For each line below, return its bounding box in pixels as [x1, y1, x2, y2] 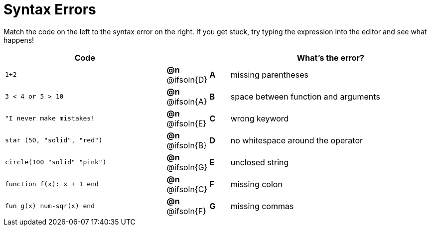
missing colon [230, 179, 283, 189]
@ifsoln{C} [166, 184, 208, 194]
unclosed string [230, 157, 289, 167]
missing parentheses [230, 69, 308, 80]
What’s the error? [296, 52, 365, 63]
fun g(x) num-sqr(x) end [5, 202, 95, 210]
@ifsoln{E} [166, 118, 207, 128]
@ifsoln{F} [166, 206, 206, 216]
